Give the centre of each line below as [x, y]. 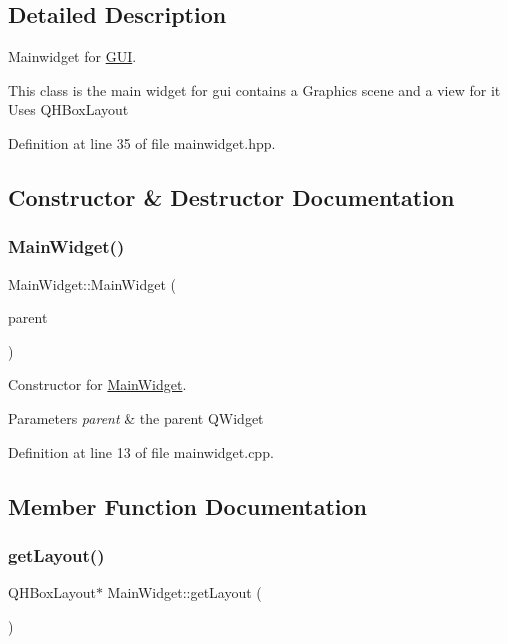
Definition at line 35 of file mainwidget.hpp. [142, 142]
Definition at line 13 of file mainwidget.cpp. [141, 451]
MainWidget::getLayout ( [184, 592]
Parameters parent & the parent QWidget [136, 417]
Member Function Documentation [188, 505]
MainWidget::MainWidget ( [92, 283]
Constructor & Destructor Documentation [231, 196]
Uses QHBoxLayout [68, 109]
